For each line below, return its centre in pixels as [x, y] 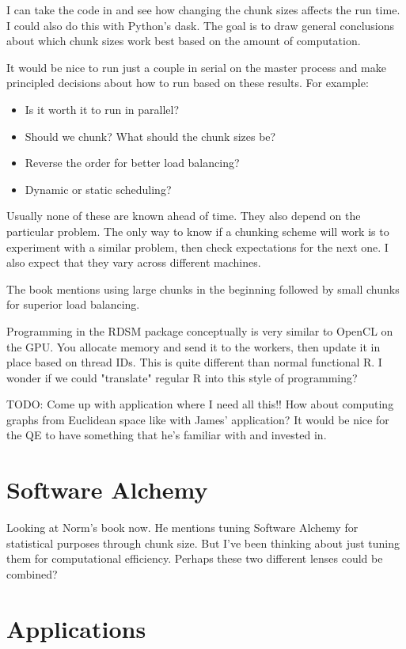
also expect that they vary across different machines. [134, 262]
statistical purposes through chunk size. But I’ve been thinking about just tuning [203, 543]
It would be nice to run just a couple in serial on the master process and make [197, 67]
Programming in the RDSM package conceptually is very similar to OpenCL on [200, 330]
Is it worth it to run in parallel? [102, 109]
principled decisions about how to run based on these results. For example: [188, 83]
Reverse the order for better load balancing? [132, 163]
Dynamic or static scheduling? [98, 189]
